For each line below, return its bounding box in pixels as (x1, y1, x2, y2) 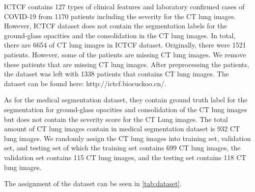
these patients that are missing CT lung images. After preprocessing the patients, (4, 59, 249, 69)
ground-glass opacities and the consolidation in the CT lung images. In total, (4, 30, 236, 40)
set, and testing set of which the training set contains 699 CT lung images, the (4, 143, 241, 153)
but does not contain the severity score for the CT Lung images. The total (4, 114, 228, 124)
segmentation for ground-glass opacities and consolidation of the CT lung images (4, 104, 247, 114)
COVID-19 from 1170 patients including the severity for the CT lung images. (4, 11, 236, 21)
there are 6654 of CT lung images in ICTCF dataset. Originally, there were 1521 (4, 40, 246, 50)
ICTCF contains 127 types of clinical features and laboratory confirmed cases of (4, 1, 245, 11)
